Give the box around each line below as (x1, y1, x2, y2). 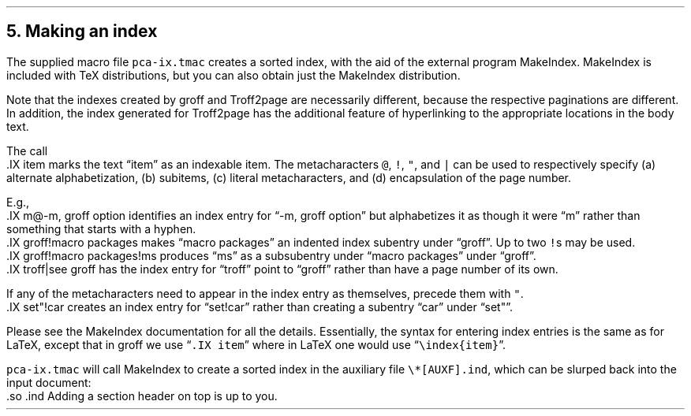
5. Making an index (6, 21, 158, 42)
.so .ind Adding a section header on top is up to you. (6, 388, 278, 403)
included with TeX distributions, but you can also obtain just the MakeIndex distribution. (6, 68, 461, 82)
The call (6, 143, 48, 158)
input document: (6, 375, 92, 389)
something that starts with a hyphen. (6, 221, 196, 236)
